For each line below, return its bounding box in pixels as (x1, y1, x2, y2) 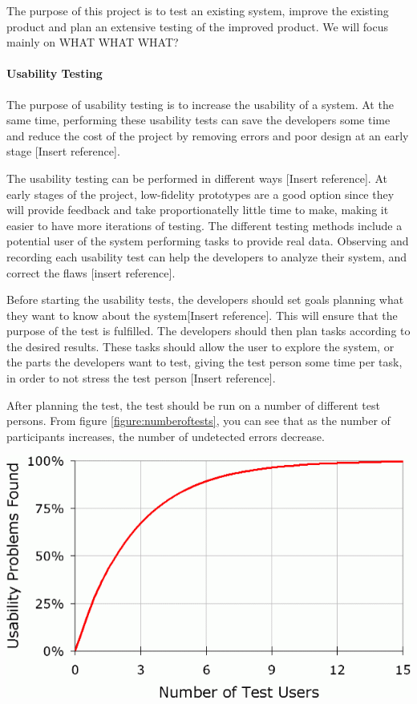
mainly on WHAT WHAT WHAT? (6, 34, 179, 51)
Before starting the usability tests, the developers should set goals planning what (6, 291, 404, 308)
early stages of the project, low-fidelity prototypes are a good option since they (6, 185, 395, 202)
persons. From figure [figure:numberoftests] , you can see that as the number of (6, 412, 391, 429)
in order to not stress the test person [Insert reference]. (6, 370, 276, 386)
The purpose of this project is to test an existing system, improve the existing (6, 2, 389, 18)
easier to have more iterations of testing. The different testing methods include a (6, 216, 403, 233)
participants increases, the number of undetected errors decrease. (6, 427, 325, 444)
